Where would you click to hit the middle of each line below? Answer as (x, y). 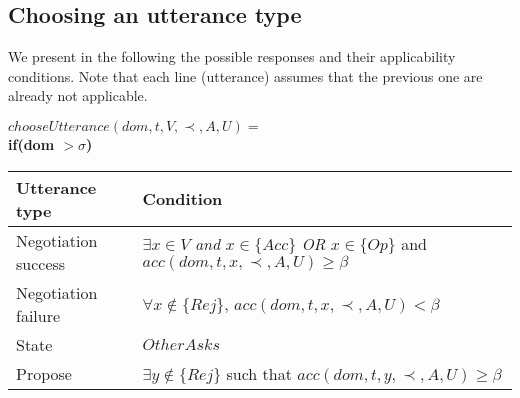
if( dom (31, 143)
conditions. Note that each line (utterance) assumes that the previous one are (245, 75)
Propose (44, 373)
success (41, 263)
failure (38, 315)
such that (259, 373)
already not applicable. (78, 95)
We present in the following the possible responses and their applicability (232, 56)
